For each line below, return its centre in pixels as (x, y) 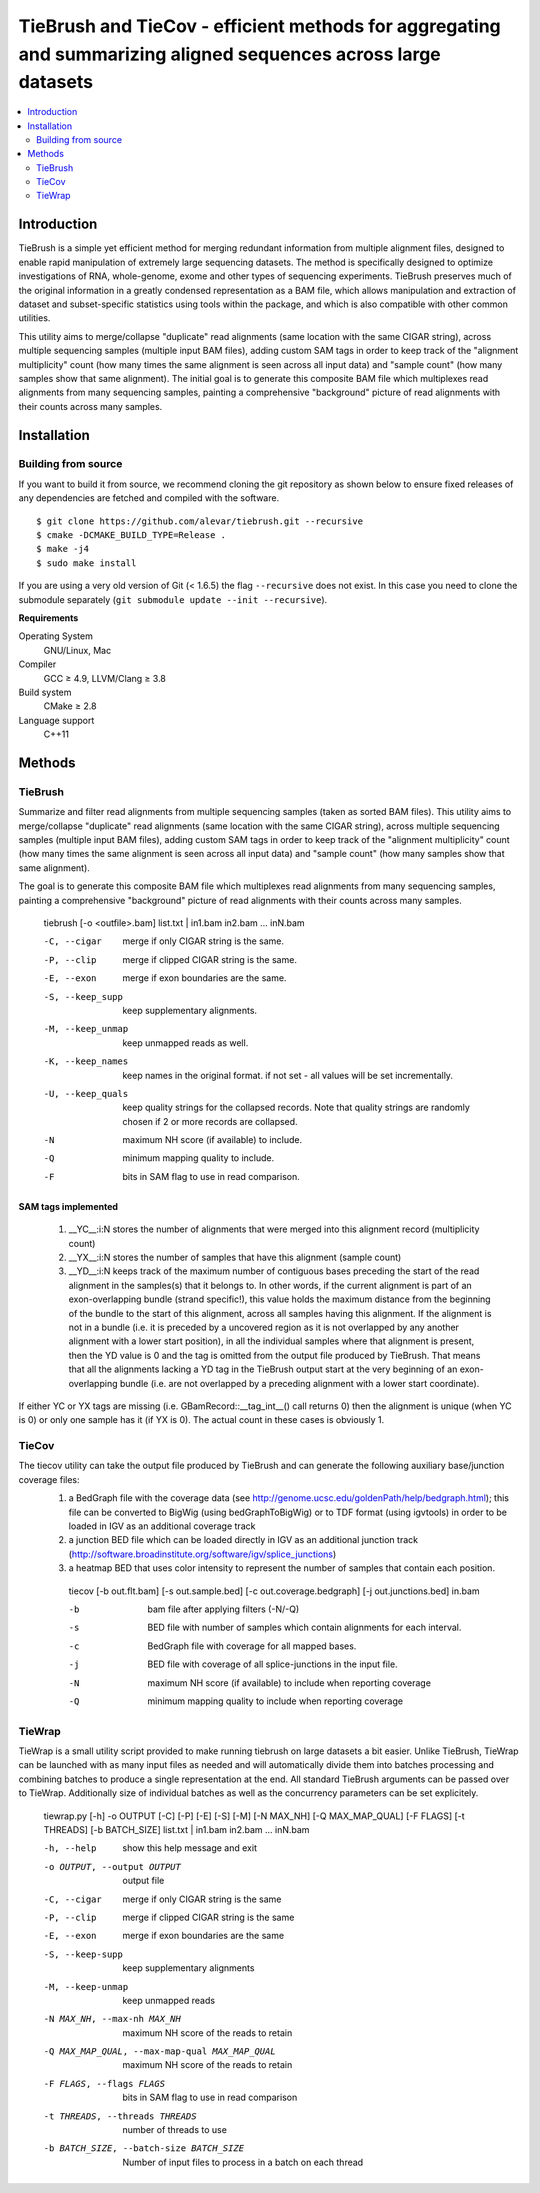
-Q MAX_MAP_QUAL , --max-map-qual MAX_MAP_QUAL (159, 2051)
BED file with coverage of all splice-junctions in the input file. (273, 1664)
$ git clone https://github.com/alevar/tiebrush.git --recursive (200, 521)
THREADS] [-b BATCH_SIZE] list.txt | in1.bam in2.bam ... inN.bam (176, 1830)
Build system (45, 692)
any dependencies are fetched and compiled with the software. (149, 498)
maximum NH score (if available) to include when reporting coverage (289, 1682)
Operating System (56, 636)
